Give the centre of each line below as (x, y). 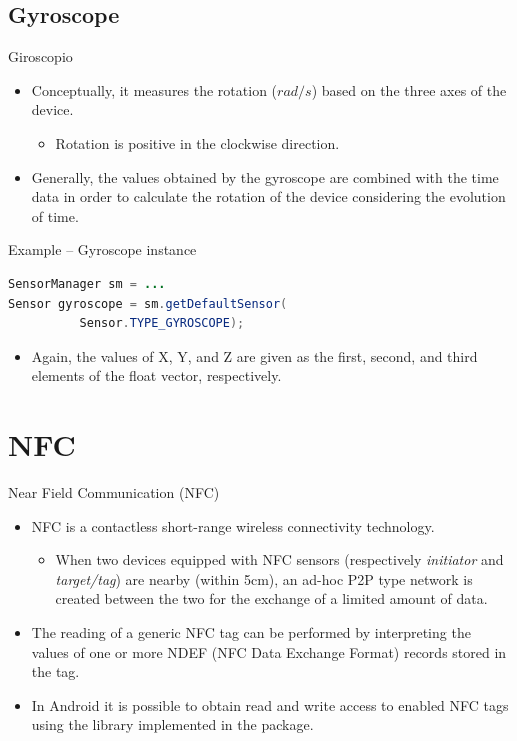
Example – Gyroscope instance (102, 249)
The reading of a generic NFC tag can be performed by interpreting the (251, 632)
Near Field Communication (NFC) (114, 492)
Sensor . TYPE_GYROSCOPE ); (162, 323)
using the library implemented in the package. (172, 724)
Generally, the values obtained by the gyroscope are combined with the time (265, 176)
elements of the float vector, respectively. (156, 375)
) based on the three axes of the (409, 89)
